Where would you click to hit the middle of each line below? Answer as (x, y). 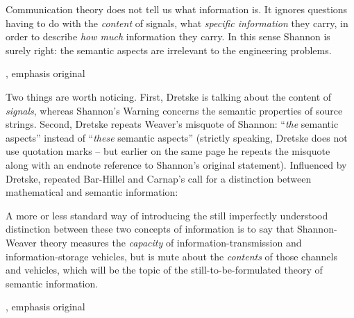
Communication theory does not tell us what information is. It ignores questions (177, 9)
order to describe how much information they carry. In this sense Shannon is (168, 36)
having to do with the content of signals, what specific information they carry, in (177, 23)
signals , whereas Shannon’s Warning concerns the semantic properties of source (174, 110)
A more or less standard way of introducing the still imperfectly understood (167, 215)
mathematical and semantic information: (92, 192)
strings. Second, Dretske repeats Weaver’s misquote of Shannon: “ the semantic (172, 124)
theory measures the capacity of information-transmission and (171, 242)
